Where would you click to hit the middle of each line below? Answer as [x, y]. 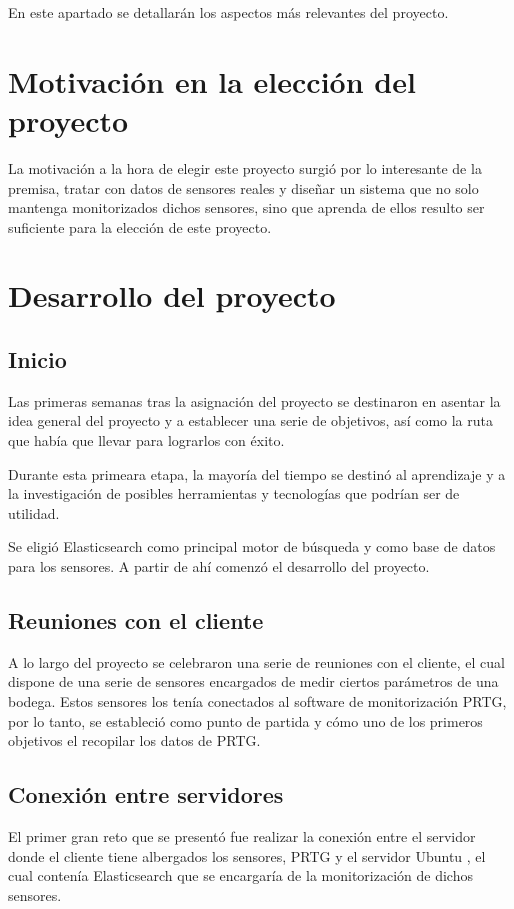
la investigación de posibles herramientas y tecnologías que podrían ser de [234, 493]
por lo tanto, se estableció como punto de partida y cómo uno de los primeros [245, 720]
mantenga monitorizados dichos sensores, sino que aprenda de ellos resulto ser [246, 207]
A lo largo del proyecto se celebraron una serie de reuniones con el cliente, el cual [257, 661]
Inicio [37, 359]
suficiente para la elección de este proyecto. [140, 226]
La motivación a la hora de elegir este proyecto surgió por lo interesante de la [245, 167]
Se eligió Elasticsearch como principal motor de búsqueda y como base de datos [252, 546]
